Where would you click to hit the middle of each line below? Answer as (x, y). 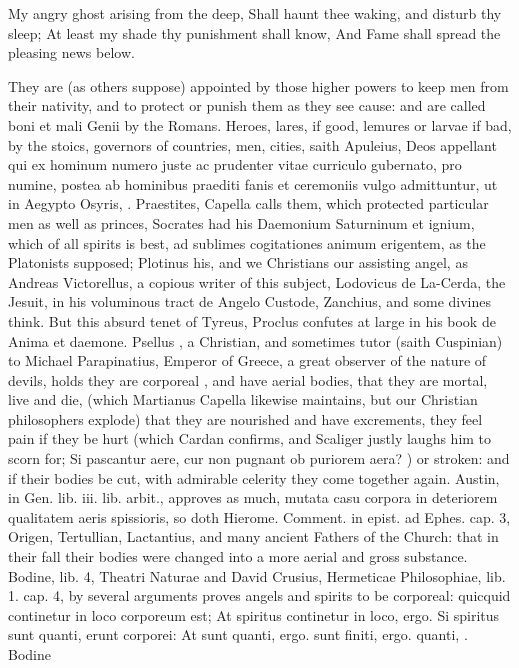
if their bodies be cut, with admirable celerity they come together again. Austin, (254, 477)
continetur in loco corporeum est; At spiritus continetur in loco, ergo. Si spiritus (254, 614)
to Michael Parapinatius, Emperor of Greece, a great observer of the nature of (247, 360)
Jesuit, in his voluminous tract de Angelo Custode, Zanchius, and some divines (249, 301)
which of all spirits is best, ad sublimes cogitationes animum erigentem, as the (247, 242)
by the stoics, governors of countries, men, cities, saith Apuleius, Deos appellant (252, 144)
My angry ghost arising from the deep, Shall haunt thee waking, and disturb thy (255, 13)
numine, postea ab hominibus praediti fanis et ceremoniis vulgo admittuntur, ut (253, 183)
